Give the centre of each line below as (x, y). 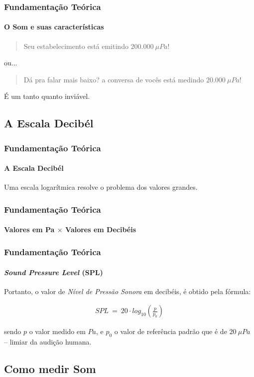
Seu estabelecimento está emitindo (76, 46)
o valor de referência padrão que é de (171, 331)
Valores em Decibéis (101, 229)
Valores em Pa (29, 229)
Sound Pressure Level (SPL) (54, 272)
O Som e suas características (54, 27)
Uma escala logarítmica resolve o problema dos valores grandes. (101, 187)
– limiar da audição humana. (48, 342)
